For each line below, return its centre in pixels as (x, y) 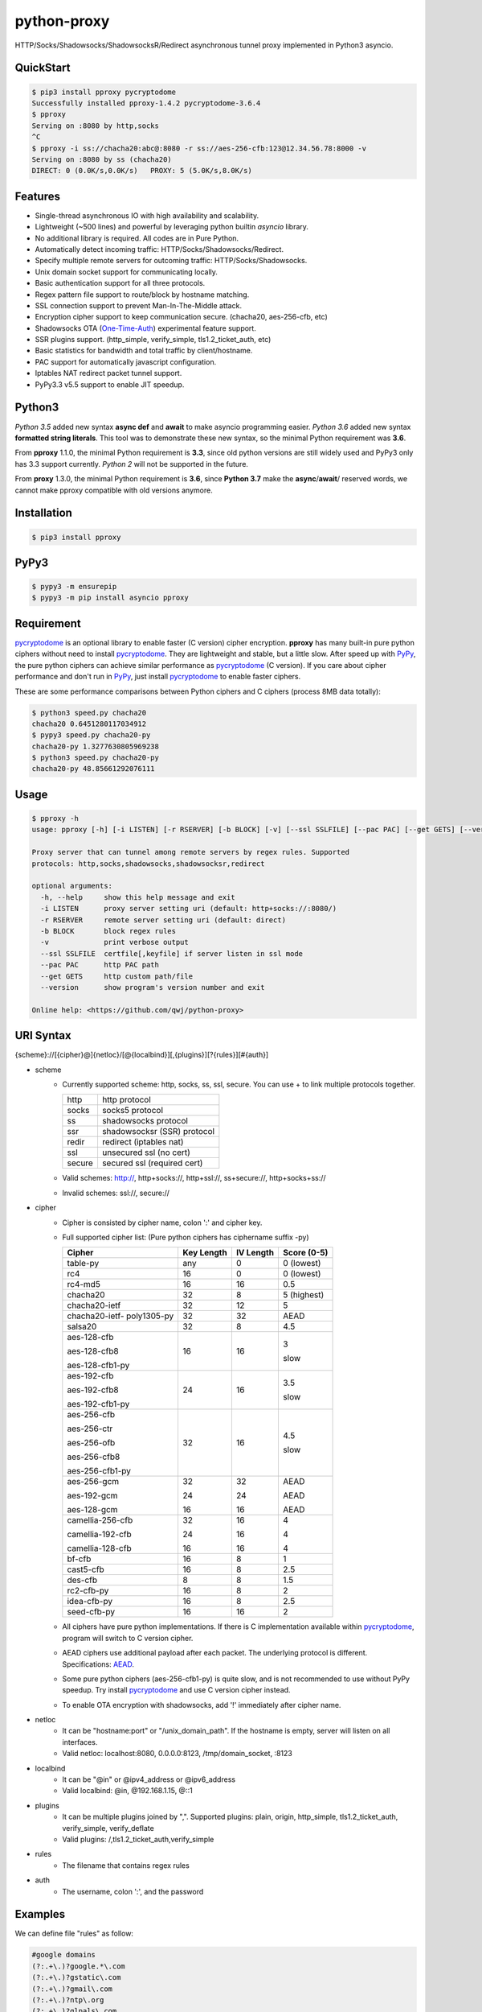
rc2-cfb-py (88, 1591)
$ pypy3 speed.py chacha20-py (91, 735)
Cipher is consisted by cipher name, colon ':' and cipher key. (162, 1222)
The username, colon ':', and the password (133, 1891)
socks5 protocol (133, 1111)
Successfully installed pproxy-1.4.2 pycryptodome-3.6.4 (146, 103)
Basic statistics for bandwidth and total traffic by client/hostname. (144, 351)
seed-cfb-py (91, 1612)
